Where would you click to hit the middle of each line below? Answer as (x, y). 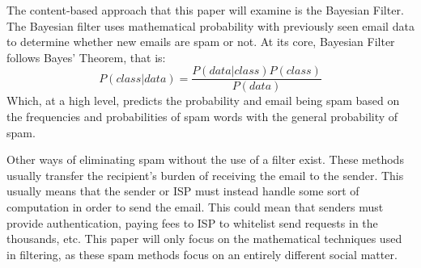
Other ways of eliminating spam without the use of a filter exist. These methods (205, 159)
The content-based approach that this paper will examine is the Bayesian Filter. (205, 10)
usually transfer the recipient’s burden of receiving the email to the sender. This (205, 175)
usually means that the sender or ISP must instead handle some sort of (183, 191)
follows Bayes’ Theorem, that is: (86, 57)
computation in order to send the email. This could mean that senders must (195, 207)
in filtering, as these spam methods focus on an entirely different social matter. (202, 254)
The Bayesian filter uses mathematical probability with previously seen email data (210, 25)
